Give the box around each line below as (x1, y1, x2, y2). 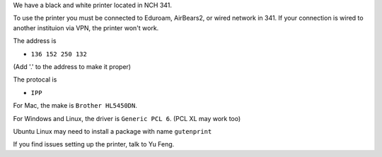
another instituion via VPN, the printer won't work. (13, 23, 159, 32)
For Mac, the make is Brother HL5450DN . (13, 101, 137, 110)
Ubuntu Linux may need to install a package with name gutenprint (13, 127, 212, 135)
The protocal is (13, 75, 57, 84)
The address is (13, 37, 57, 45)
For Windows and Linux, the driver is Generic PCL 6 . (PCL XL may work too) (13, 114, 241, 123)
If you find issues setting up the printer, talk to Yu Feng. (13, 140, 175, 149)
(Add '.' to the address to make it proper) (13, 62, 131, 70)
